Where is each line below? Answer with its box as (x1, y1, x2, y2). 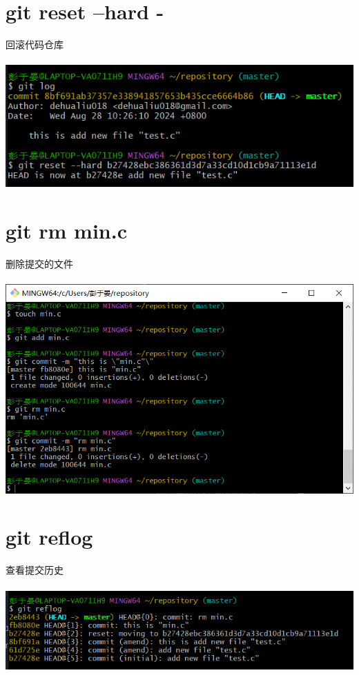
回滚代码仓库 (6, 37, 64, 52)
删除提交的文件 (6, 256, 73, 270)
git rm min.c (6, 216, 127, 244)
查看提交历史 (6, 563, 64, 577)
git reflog (6, 523, 93, 551)
